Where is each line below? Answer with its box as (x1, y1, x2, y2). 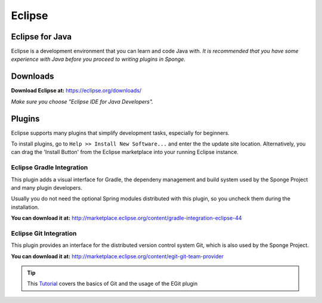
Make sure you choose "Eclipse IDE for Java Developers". (11, 98, 153, 105)
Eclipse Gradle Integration (11, 163, 88, 172)
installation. (11, 203, 39, 211)
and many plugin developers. (11, 184, 83, 191)
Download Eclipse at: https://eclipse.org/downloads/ (11, 87, 142, 94)
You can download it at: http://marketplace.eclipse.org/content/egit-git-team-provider (11, 252, 224, 259)
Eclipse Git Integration (11, 229, 77, 237)
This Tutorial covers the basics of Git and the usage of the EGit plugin (27, 280, 198, 287)
